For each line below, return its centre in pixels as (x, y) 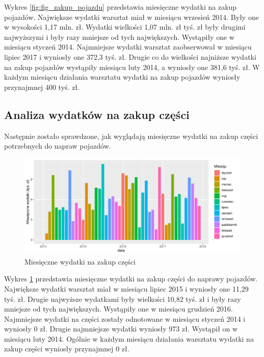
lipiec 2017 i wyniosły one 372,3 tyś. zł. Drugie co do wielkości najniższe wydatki (130, 56)
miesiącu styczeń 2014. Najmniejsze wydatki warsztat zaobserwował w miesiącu (128, 47)
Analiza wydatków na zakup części (97, 114)
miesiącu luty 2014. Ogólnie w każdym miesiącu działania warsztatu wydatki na (129, 338)
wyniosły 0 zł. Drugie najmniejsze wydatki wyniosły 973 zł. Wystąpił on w (121, 329)
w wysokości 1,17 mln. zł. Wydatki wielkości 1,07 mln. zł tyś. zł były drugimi (125, 27)
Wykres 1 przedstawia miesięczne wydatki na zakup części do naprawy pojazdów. (131, 279)
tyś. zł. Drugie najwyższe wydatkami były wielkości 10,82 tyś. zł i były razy (123, 299)
